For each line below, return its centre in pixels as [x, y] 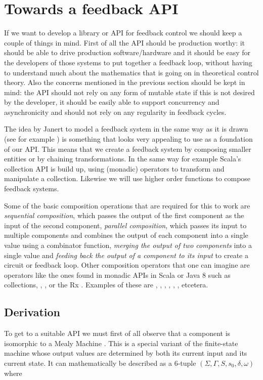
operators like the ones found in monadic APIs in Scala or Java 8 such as [117, 275]
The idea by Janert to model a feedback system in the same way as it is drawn [126, 129]
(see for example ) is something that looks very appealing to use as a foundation [128, 139]
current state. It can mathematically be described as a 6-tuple [100, 363]
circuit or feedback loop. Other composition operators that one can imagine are [127, 265]
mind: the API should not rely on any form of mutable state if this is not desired [129, 92]
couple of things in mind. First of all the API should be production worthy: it [125, 42]
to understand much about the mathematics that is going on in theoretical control [131, 72]
